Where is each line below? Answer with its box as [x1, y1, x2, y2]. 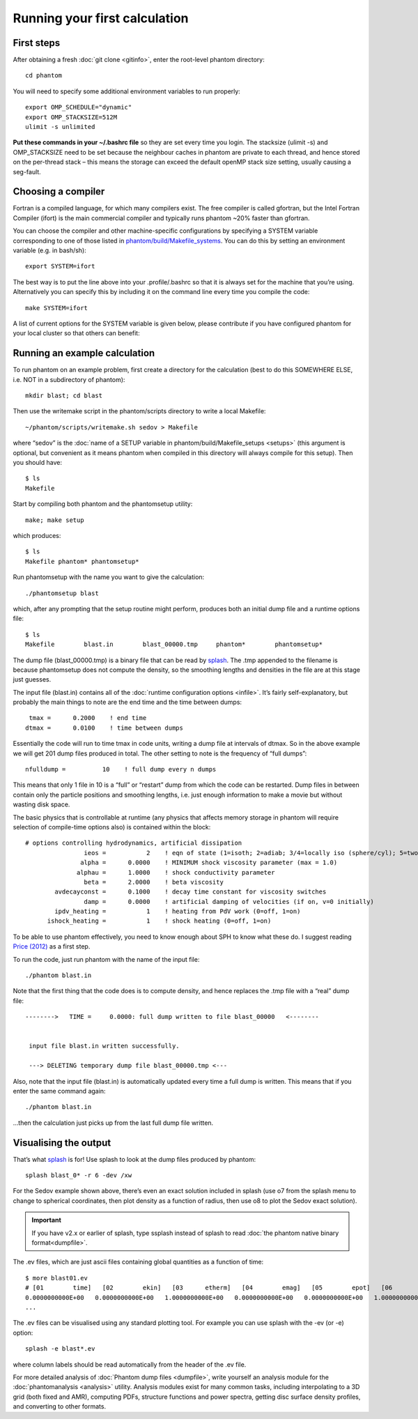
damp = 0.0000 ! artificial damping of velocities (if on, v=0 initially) [84, 898, 374, 905]
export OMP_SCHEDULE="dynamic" [25, 103, 132, 112]
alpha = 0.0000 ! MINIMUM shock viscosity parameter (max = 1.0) [80, 859, 338, 867]
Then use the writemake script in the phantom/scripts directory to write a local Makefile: [13, 407, 266, 415]
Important [31, 1216, 62, 1225]
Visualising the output [13, 1137, 111, 1149]
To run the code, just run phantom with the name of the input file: [13, 955, 200, 963]
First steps [13, 37, 61, 49]
